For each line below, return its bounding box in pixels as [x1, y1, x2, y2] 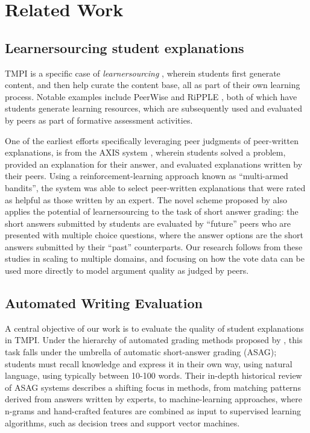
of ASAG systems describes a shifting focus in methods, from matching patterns [5, 381, 301, 393]
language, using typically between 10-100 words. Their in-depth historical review [5, 369, 302, 382]
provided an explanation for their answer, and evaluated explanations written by [5, 157, 303, 170]
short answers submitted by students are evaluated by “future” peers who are [5, 216, 291, 229]
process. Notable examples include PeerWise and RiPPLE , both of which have [5, 90, 297, 103]
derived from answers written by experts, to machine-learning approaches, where [5, 393, 302, 405]
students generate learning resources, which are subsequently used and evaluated [5, 102, 303, 115]
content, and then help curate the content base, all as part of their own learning [5, 78, 300, 91]
